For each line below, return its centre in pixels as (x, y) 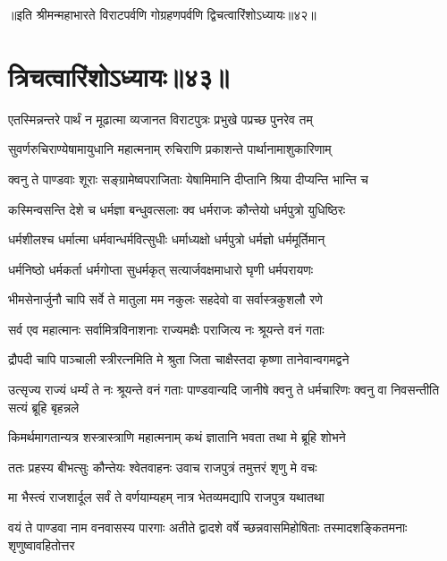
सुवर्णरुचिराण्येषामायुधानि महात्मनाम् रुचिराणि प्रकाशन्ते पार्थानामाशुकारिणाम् (170, 149)
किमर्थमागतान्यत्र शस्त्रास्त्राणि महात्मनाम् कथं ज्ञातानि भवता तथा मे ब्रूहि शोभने (177, 437)
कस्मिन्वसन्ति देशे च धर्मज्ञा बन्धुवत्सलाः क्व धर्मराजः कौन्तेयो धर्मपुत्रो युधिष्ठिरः (177, 209)
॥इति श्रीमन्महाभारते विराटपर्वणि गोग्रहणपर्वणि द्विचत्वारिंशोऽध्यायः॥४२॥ (162, 14)
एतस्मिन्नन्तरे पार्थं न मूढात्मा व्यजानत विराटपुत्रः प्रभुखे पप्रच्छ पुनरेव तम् (160, 119)
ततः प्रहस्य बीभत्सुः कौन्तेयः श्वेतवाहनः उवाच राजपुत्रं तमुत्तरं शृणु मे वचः (163, 467)
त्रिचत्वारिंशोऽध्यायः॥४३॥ (119, 76)
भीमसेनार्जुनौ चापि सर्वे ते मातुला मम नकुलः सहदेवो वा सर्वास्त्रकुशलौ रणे (165, 299)
